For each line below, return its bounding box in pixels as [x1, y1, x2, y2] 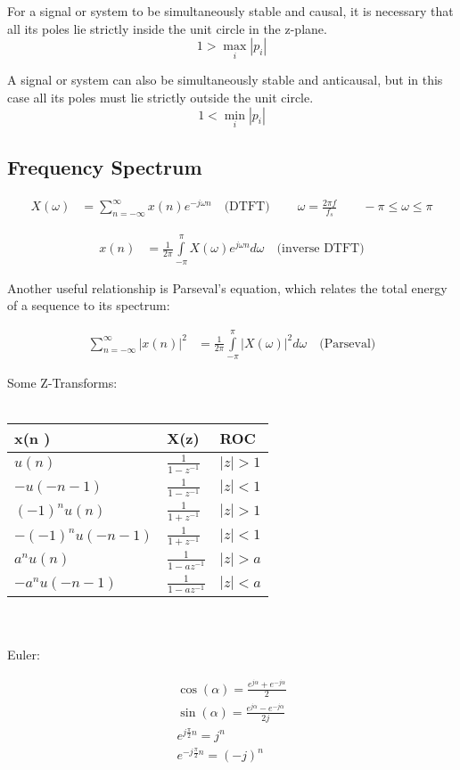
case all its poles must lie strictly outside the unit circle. [7, 88, 314, 106]
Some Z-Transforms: [7, 373, 118, 391]
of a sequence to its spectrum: [7, 296, 170, 315]
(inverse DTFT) [276, 242, 365, 256]
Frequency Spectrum [7, 153, 202, 181]
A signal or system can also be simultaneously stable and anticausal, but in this [7, 70, 443, 89]
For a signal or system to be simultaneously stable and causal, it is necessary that [7, 2, 454, 20]
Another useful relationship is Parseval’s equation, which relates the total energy [7, 278, 448, 297]
